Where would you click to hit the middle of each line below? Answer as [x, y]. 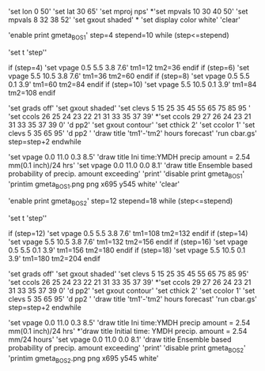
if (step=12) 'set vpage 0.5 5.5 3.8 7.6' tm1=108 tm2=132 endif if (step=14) [128, 234]
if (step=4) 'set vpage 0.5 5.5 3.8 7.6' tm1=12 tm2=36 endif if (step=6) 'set [129, 67]
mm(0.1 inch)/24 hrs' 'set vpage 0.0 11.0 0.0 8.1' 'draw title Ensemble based [131, 165]
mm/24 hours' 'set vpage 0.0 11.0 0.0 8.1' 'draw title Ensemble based [120, 339]
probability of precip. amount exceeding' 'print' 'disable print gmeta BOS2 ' [127, 349]
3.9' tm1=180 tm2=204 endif [55, 259]
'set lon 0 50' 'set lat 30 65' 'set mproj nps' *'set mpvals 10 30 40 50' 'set [128, 11]
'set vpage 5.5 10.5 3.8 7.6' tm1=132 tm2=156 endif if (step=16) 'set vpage [128, 242]
